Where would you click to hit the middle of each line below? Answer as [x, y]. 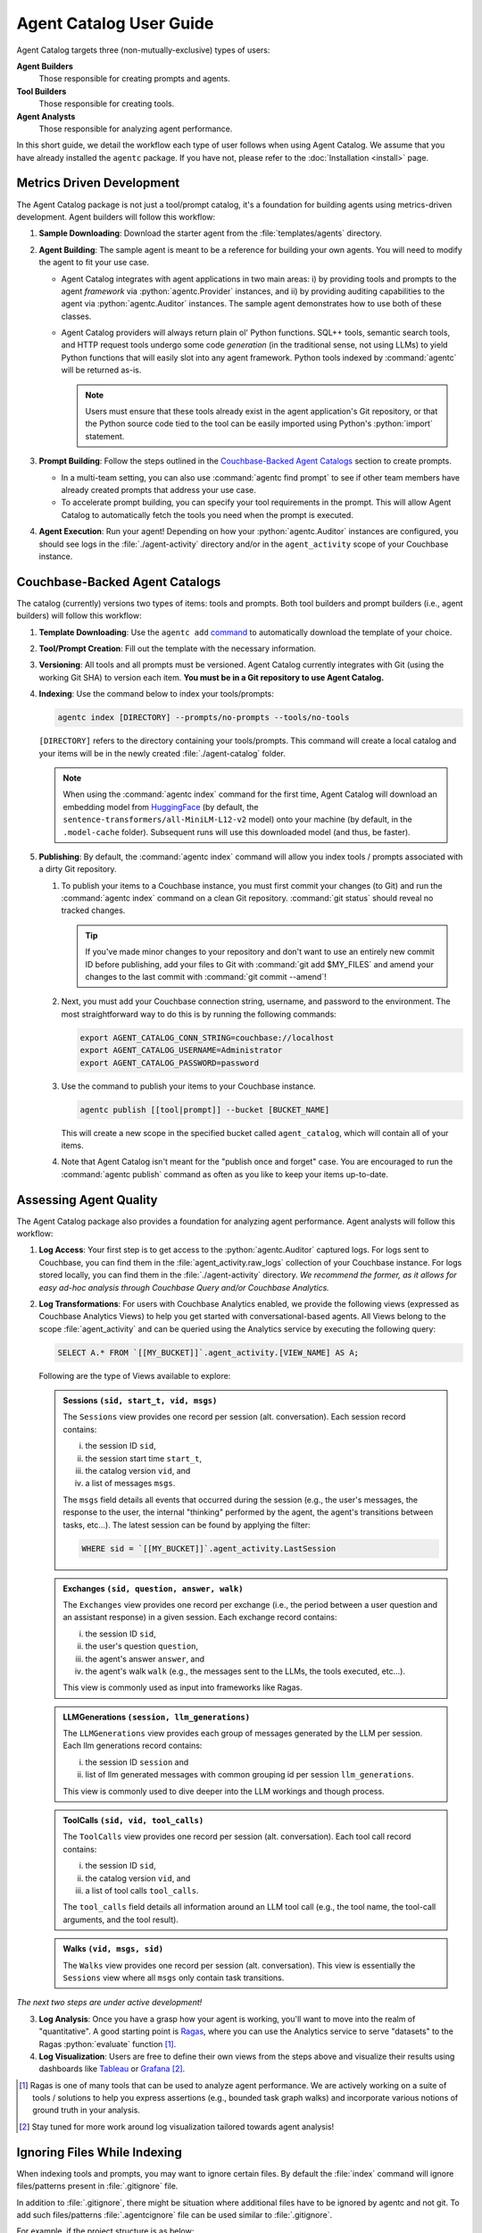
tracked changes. [93, 910]
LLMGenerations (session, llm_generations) [156, 1717]
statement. [105, 436]
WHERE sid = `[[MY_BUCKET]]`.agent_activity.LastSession [209, 1548]
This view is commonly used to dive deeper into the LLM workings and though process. [224, 1791]
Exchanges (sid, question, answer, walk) [153, 1588]
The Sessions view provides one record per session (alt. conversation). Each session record [234, 1417]
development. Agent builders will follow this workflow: [116, 217]
